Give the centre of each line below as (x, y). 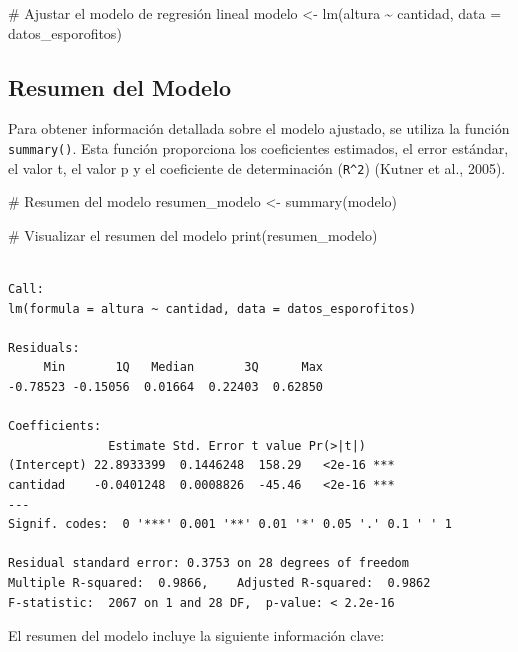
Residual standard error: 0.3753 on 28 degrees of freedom (208, 563)
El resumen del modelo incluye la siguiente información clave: (196, 635)
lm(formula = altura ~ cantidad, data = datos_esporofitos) (212, 308)
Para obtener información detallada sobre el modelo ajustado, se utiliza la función (259, 128)
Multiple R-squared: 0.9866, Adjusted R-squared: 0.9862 (219, 582)
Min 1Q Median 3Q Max (183, 367)
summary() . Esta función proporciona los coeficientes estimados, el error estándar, (258, 147)
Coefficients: (55, 426)
